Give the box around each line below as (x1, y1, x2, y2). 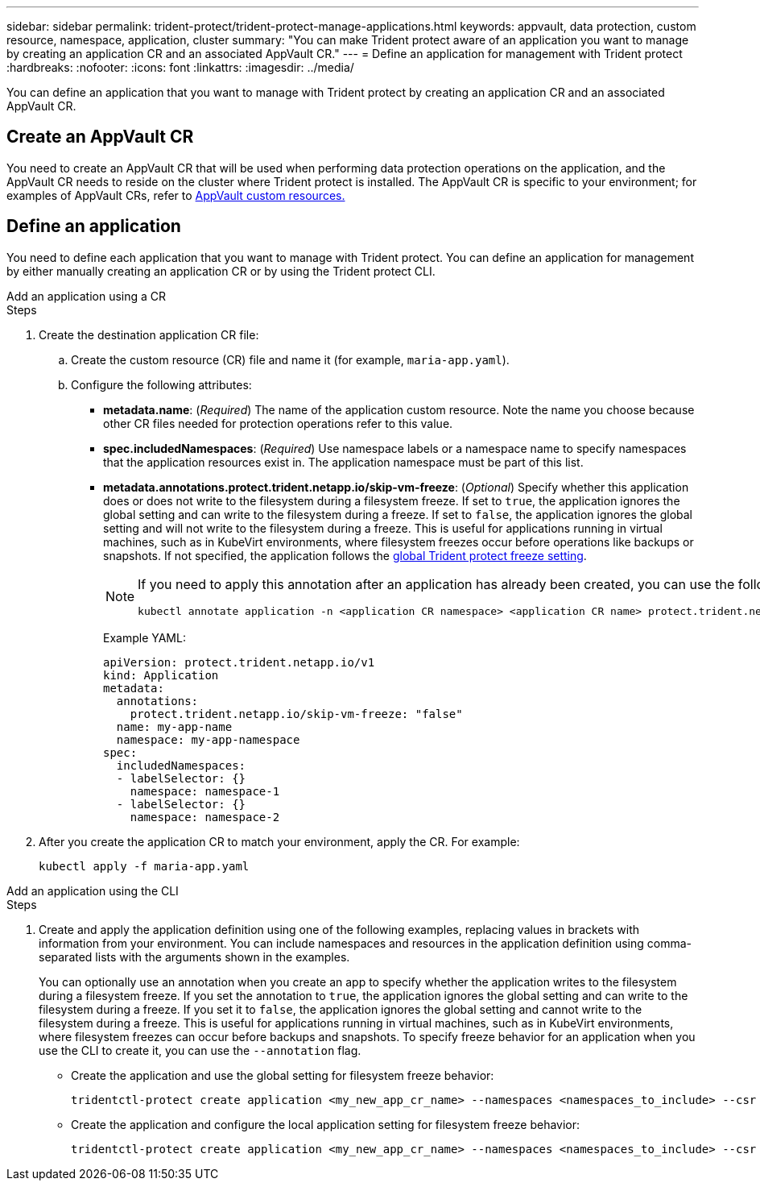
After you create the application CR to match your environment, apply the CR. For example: (39, 834, 520, 849)
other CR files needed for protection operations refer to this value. (103, 416, 453, 430)
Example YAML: (103, 630, 186, 645)
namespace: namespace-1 (130, 784, 280, 798)
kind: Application (103, 668, 219, 682)
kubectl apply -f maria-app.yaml (39, 859, 250, 873)
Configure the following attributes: (71, 377, 252, 392)
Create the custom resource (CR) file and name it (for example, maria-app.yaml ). (71, 352, 510, 367)
